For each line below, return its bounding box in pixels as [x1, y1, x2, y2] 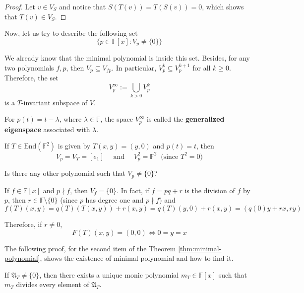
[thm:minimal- [178, 243, 222, 253]
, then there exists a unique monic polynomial [39, 269, 179, 280]
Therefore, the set [4, 73, 59, 83]
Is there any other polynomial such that [4, 168, 125, 178]
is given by [58, 141, 91, 151]
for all [192, 62, 211, 73]
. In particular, [112, 62, 157, 73]
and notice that [59, 1, 106, 11]
